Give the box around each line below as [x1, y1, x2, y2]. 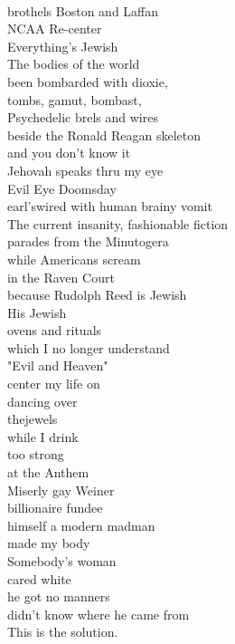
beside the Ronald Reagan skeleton [7, 125, 202, 144]
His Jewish [7, 303, 67, 322]
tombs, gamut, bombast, [7, 90, 142, 109]
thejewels [7, 409, 58, 428]
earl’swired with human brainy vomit [7, 197, 212, 216]
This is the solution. [7, 622, 118, 641]
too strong [7, 445, 64, 464]
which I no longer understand [7, 338, 170, 357]
